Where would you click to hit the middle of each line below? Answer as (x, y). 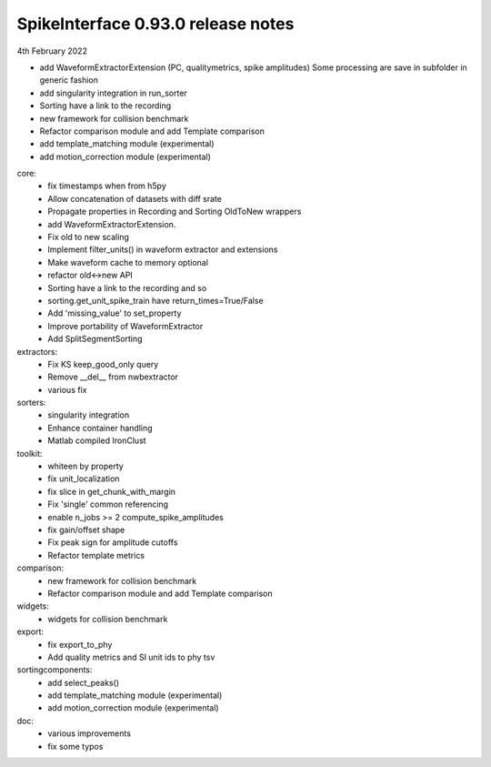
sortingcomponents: (55, 670)
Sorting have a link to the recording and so (127, 288)
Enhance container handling (100, 428)
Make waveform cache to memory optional (128, 262)
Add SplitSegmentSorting (95, 339)
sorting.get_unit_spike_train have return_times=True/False (155, 300)
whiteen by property (86, 466)
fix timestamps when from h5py (107, 186)
